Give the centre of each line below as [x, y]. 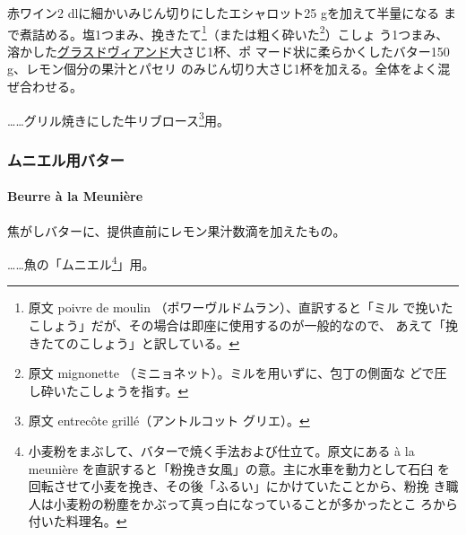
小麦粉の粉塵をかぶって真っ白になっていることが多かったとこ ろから [256, 503]
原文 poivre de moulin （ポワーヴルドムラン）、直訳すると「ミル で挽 [228, 307]
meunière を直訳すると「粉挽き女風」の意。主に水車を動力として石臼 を [239, 468]
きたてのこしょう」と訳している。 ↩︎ [134, 342]
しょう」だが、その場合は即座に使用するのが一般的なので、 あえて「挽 [249, 325]
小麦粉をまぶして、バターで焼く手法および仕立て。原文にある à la [221, 450]
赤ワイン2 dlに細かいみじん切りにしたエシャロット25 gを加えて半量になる [224, 13]
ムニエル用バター [66, 159]
